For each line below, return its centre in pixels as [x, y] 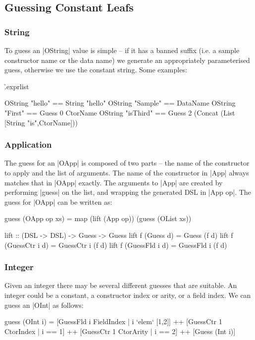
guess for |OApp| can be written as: [58, 201]
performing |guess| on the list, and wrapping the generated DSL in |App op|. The [128, 192]
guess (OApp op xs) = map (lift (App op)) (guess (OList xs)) [98, 218]
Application [28, 144]
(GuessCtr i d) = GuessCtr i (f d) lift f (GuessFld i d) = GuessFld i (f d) [116, 245]
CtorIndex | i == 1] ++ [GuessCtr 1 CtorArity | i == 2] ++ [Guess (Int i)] [120, 331]
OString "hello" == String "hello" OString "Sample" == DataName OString [120, 103]
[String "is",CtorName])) [41, 122]
